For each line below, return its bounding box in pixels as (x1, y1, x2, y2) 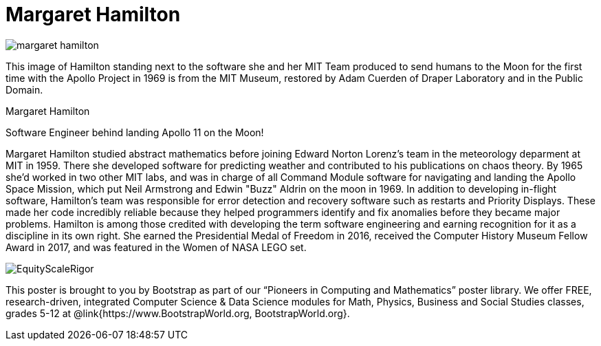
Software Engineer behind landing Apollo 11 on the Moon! (6, 126, 264, 138)
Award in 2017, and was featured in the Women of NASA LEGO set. (6, 241, 307, 253)
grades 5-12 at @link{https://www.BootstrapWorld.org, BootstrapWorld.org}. (6, 307, 350, 319)
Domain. (6, 83, 43, 96)
